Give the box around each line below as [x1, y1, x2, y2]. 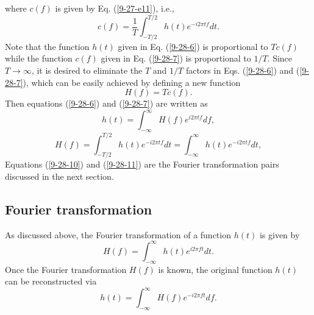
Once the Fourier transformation [5, 263, 127, 275]
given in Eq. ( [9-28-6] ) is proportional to [118, 40, 268, 52]
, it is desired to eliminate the [31, 64, 143, 77]
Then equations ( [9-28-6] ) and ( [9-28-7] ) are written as [5, 97, 208, 110]
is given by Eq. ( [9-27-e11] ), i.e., [55, 2, 174, 14]
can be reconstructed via [5, 275, 97, 288]
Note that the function [5, 40, 90, 52]
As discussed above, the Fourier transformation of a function [5, 228, 231, 241]
